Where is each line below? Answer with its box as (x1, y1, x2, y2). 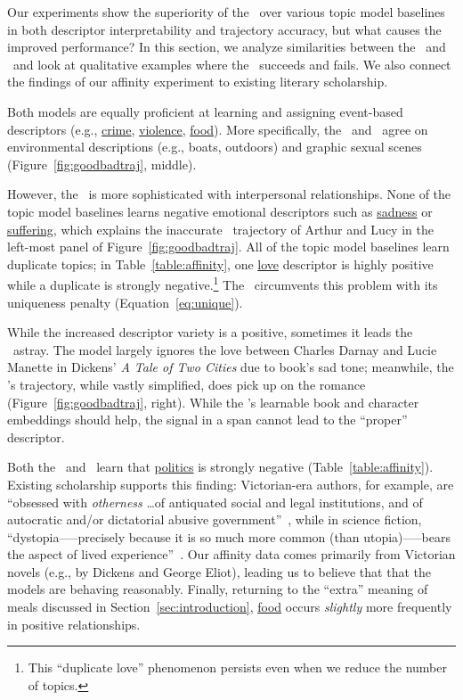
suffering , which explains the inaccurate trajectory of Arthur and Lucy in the (7, 219, 434, 238)
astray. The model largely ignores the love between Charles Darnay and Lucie (12, 340, 437, 358)
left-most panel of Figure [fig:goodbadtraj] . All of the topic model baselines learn (7, 237, 450, 256)
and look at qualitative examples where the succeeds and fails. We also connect (12, 54, 451, 73)
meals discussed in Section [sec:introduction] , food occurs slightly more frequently (7, 597, 452, 616)
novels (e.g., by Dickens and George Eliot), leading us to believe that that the (7, 562, 431, 581)
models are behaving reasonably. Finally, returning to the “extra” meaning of (7, 580, 428, 598)
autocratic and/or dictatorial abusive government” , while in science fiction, (7, 510, 422, 529)
